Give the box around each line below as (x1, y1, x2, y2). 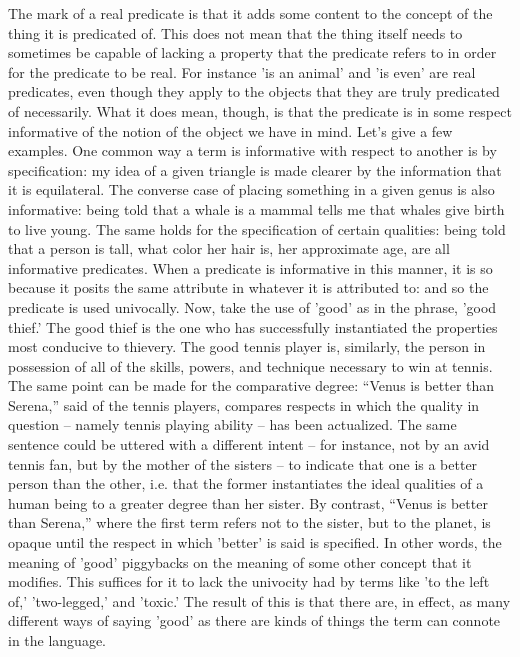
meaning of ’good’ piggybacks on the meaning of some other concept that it (8, 551, 472, 572)
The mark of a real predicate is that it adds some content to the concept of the (8, 3, 493, 23)
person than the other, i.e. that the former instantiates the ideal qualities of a (8, 473, 484, 494)
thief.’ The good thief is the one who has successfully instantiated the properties (8, 316, 498, 337)
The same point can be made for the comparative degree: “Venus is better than (8, 375, 495, 396)
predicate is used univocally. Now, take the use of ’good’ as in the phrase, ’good (8, 296, 497, 317)
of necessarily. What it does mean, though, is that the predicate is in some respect (8, 100, 512, 121)
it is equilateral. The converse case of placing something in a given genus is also (8, 179, 495, 200)
